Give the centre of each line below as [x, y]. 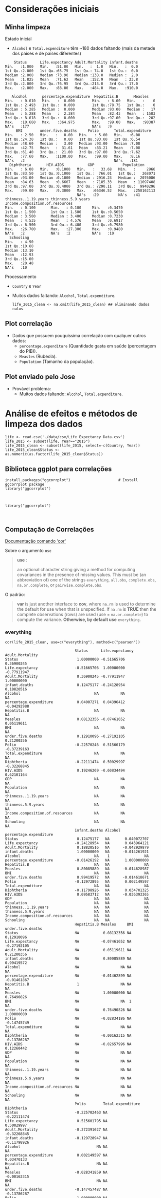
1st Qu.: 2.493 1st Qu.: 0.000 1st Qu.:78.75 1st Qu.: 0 [80, 105]
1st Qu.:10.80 [19, 246]
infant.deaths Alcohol [98, 831]
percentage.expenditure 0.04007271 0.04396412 [65, 702]
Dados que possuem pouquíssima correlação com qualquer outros [79, 335]
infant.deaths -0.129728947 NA [56, 1138]
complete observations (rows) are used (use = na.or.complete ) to [82, 615]
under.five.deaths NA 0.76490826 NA [68, 1010]
